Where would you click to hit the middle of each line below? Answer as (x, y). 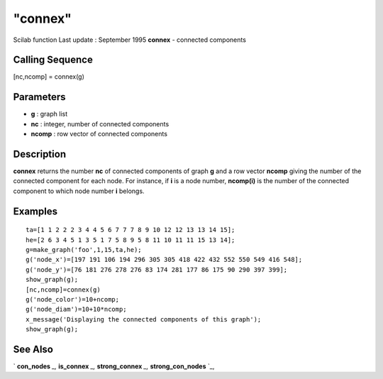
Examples (35, 211)
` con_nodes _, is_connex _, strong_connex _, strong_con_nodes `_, (114, 366)
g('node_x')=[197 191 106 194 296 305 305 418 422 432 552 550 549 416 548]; (164, 260)
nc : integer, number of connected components (100, 123)
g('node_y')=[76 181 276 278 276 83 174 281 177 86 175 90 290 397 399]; (157, 269)
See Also (33, 349)
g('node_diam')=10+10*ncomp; (76, 309)
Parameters (39, 97)
